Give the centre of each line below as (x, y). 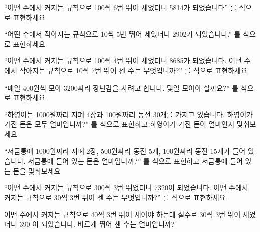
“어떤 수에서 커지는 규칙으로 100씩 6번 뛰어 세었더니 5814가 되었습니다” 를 (120, 7)
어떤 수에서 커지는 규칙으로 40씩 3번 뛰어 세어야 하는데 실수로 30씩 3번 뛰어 (122, 214)
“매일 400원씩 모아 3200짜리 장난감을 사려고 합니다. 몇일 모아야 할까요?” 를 (121, 87)
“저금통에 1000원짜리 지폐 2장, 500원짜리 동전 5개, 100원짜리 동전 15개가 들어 (125, 151)
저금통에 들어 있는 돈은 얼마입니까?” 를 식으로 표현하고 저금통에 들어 (135, 161)
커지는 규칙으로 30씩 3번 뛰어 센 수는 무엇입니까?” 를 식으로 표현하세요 (115, 197)
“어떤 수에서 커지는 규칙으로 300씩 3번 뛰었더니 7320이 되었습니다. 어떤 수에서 (126, 187)
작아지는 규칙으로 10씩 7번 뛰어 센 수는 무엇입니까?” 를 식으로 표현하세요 (133, 70)
